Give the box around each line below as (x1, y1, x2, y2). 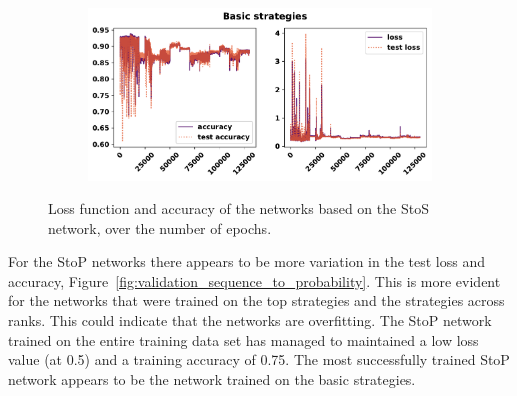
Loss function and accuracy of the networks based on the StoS (48, 198, 429, 219)
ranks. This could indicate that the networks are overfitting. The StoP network (8, 310, 492, 331)
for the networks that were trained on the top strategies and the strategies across (8, 290, 505, 311)
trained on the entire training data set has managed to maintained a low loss (8, 329, 479, 350)
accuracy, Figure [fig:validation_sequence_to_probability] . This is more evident (8, 270, 501, 291)
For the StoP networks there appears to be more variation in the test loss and (8, 251, 485, 272)
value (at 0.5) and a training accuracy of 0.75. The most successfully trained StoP (8, 349, 510, 370)
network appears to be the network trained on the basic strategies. (8, 368, 416, 389)
